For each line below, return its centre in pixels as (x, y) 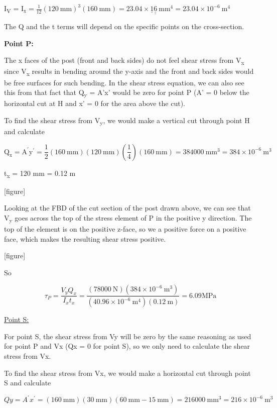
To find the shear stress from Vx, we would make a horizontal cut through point (127, 373)
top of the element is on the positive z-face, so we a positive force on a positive (125, 229)
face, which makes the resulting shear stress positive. (85, 238)
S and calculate (28, 383)
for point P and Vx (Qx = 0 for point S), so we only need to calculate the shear (127, 346)
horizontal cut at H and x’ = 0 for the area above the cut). (95, 103)
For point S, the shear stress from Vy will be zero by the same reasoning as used (128, 336)
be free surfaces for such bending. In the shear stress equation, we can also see (124, 82)
